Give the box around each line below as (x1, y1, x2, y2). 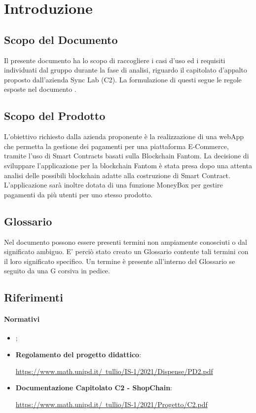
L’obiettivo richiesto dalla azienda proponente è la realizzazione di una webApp (4, 131, 244, 142)
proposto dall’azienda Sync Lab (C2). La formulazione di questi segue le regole (4, 74, 242, 84)
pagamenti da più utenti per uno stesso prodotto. (4, 189, 153, 199)
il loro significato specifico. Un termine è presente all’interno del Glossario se (4, 256, 235, 266)
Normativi (4, 314, 40, 324)
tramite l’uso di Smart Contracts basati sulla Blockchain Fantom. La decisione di (4, 150, 249, 161)
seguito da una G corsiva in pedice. (4, 265, 110, 276)
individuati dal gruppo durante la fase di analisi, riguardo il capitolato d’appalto (4, 65, 247, 75)
